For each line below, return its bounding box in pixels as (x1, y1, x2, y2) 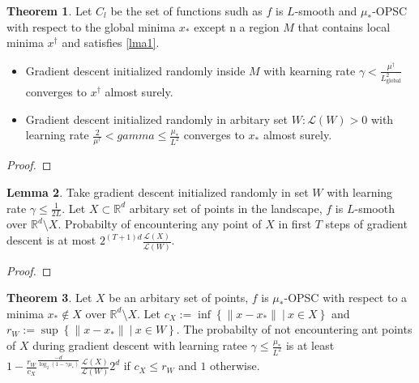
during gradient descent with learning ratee (32, 337, 247, 354)
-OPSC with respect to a (284, 289, 408, 306)
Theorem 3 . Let (6, 289, 92, 306)
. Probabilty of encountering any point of (58, 215, 262, 232)
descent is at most (6, 232, 96, 249)
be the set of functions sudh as (110, 2, 263, 19)
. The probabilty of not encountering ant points (176, 321, 413, 338)
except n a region (194, 18, 280, 35)
